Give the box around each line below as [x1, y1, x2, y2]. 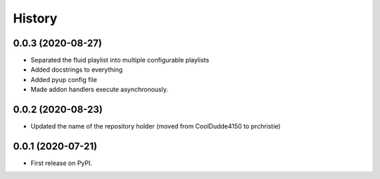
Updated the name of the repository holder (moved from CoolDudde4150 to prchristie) [30, 122, 281, 131]
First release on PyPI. [30, 159, 93, 168]
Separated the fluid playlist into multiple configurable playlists [30, 56, 210, 65]
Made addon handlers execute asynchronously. [30, 85, 169, 94]
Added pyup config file [30, 75, 98, 84]
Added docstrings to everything [30, 65, 123, 74]
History [13, 11, 58, 26]
